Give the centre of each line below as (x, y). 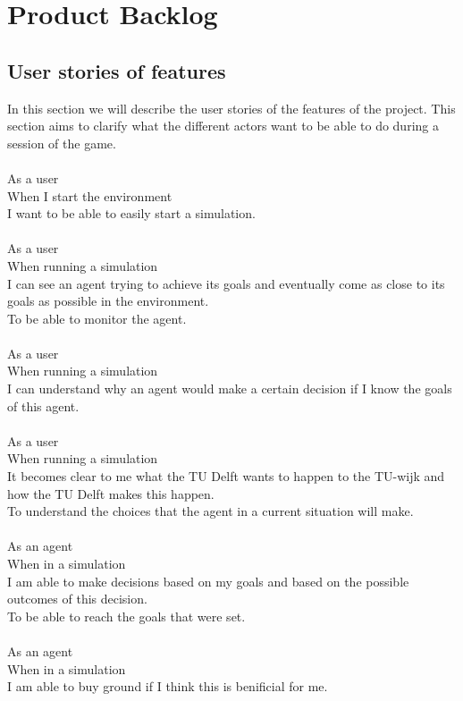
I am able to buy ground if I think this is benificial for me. (168, 686)
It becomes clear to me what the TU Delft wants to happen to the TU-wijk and (226, 476)
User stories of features (117, 70)
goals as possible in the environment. (108, 301)
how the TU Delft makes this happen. (111, 493)
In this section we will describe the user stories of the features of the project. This (231, 108)
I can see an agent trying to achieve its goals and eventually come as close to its (226, 283)
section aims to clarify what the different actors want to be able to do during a (223, 126)
